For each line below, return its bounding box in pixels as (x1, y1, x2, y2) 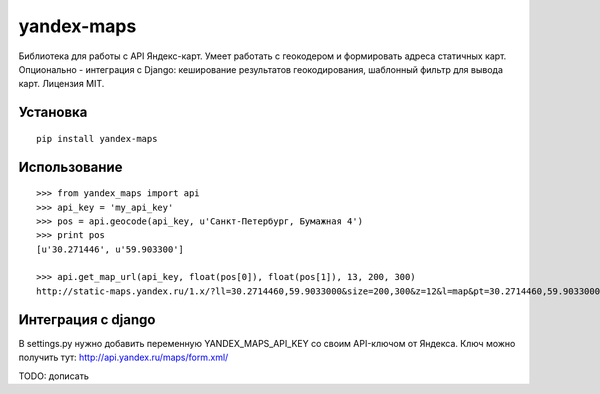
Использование (18, 158, 123, 175)
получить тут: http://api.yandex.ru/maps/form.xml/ (18, 351, 229, 364)
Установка (18, 104, 88, 121)
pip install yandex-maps (36, 133, 158, 144)
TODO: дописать (18, 370, 89, 382)
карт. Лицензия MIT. (18, 78, 105, 90)
